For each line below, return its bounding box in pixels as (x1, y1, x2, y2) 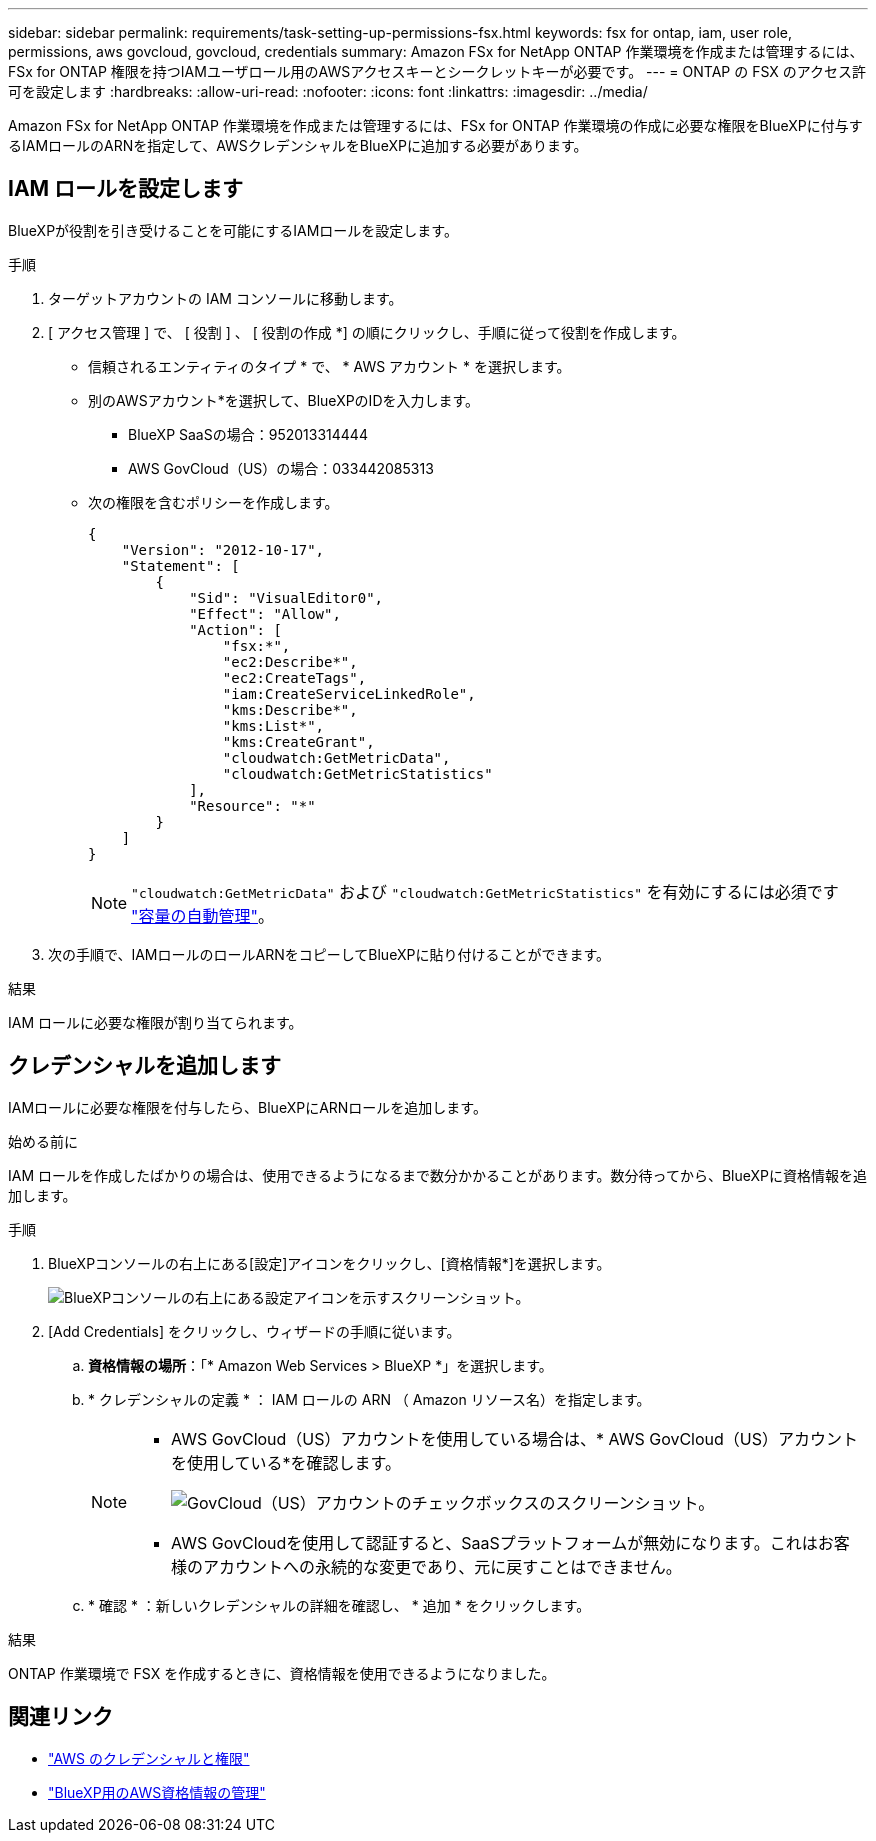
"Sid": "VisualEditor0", (189, 589, 384, 606)
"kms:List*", (222, 717, 325, 734)
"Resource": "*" (189, 797, 316, 814)
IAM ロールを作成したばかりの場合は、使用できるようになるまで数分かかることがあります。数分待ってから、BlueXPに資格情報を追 (8, 1166, 867, 1184)
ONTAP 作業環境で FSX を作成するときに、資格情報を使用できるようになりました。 (8, 1664, 556, 1682)
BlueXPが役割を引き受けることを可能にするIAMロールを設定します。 (8, 221, 458, 239)
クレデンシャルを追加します (8, 1053, 281, 1079)
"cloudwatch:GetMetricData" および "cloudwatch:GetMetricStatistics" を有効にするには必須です (131, 881, 839, 902)
